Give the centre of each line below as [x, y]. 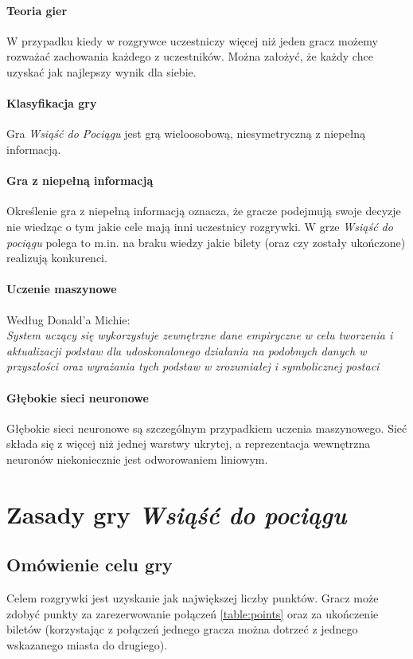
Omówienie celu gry [90, 565]
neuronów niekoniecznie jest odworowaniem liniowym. [137, 459]
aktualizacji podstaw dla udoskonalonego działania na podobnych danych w [187, 350]
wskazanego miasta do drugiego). [87, 644]
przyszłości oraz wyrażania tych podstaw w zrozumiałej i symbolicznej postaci [193, 366]
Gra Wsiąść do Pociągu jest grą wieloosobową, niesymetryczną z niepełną [186, 133]
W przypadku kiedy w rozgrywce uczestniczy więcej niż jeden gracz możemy [192, 40]
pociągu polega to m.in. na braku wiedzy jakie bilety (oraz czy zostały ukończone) [206, 242]
